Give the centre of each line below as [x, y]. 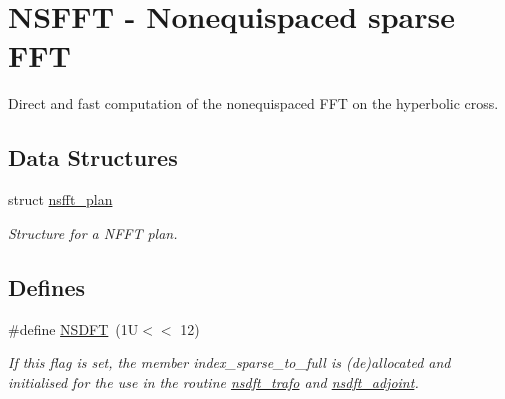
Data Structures [93, 157]
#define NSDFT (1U [73, 328]
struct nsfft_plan [60, 199]
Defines [47, 286]
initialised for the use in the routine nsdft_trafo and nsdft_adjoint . [213, 381]
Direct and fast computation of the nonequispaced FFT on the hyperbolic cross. [253, 103]
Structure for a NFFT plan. [93, 232]
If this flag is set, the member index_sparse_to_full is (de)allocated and [229, 362]
